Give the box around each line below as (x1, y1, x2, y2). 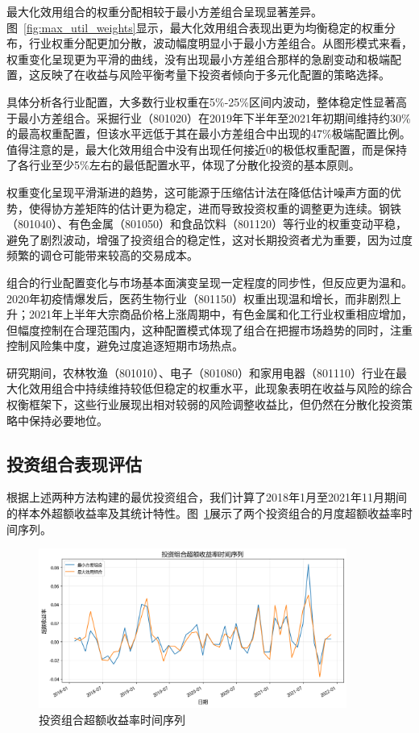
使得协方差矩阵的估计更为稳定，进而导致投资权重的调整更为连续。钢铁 (28, 199, 401, 216)
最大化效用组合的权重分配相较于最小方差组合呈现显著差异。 (6, 3, 322, 19)
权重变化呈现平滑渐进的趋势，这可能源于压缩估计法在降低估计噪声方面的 (6, 183, 390, 200)
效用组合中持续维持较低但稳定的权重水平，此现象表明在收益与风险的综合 (28, 380, 413, 397)
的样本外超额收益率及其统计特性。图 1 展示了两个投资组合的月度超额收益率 (6, 505, 401, 522)
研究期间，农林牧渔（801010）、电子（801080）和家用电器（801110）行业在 (6, 364, 396, 381)
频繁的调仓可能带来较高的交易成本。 (6, 247, 198, 264)
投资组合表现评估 (6, 451, 142, 476)
